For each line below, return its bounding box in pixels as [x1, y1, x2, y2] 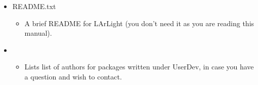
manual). [24, 28, 52, 38]
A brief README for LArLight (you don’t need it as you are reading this [24, 18, 254, 28]
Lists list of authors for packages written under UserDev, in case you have [24, 61, 254, 72]
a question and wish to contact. [24, 71, 122, 81]
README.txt [12, 1, 56, 11]
